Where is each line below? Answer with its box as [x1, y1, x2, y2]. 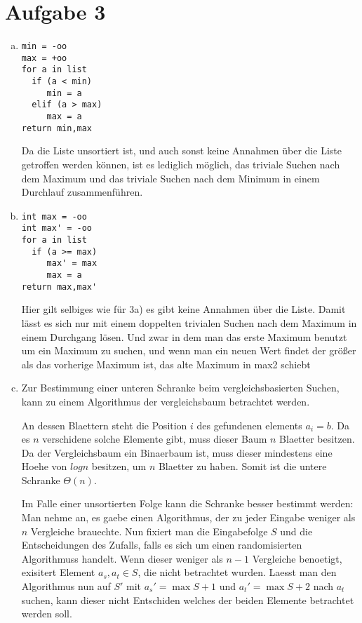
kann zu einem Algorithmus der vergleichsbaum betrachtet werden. [21, 394, 310, 408]
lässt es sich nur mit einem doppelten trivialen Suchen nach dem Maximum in [21, 315, 357, 330]
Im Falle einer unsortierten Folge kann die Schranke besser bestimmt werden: [21, 496, 354, 511]
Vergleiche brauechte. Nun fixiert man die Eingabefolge [30, 523, 268, 538]
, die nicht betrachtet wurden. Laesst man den [138, 565, 337, 580]
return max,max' [21, 281, 98, 292]
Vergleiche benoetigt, [252, 551, 342, 565]
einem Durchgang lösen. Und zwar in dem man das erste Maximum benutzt [21, 329, 347, 344]
